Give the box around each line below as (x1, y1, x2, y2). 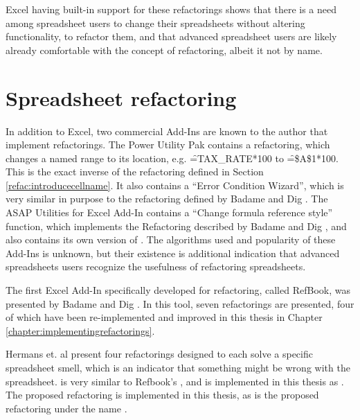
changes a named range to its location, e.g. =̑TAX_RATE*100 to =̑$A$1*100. (6, 150, 339, 165)
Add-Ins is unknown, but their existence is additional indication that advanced (6, 245, 340, 260)
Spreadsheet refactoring (6, 83, 237, 112)
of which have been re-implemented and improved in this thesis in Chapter (6, 310, 323, 324)
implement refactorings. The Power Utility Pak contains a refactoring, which (6, 137, 330, 152)
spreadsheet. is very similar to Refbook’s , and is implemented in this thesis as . (6, 374, 344, 388)
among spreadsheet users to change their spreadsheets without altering (6, 15, 305, 30)
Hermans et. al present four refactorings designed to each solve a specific (6, 347, 313, 361)
